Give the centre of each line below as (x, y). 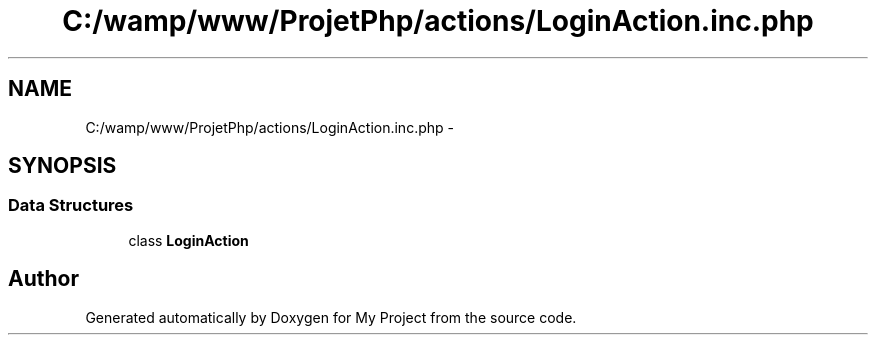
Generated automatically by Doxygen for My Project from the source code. (331, 317)
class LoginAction (188, 240)
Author (43, 279)
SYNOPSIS (62, 166)
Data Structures (71, 205)
